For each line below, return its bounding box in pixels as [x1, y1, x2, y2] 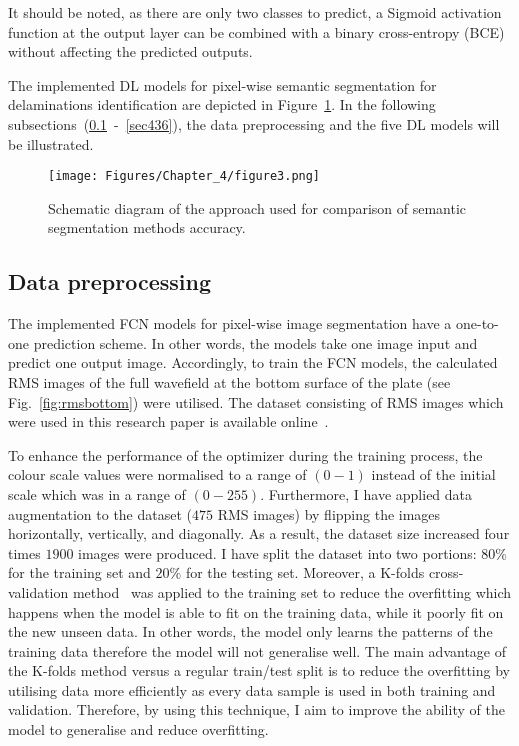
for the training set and [8, 562, 151, 583]
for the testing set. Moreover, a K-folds [185, 562, 425, 583]
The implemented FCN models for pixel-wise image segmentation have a [8, 313, 452, 334]
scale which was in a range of [8, 483, 186, 504]
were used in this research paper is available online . [8, 411, 329, 432]
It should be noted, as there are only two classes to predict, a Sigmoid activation [8, 2, 502, 22]
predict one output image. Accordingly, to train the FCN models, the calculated [8, 352, 498, 373]
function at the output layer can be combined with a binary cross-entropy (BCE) [8, 21, 505, 42]
